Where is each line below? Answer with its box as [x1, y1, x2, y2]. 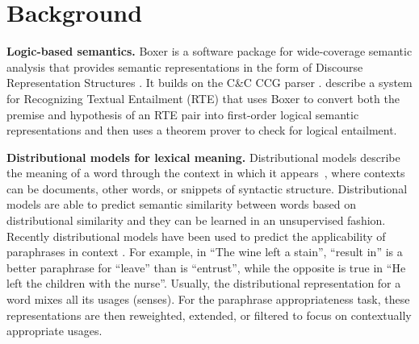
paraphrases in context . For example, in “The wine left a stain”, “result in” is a [6, 243, 403, 260]
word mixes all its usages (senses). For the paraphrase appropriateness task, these [6, 291, 410, 308]
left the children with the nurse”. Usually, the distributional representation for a [6, 275, 401, 292]
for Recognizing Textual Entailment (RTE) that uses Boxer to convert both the [6, 89, 400, 106]
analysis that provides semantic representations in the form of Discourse [6, 58, 363, 75]
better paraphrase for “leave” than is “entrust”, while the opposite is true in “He [6, 259, 406, 276]
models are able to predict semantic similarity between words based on [6, 196, 356, 213]
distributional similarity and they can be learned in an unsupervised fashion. [6, 212, 386, 229]
